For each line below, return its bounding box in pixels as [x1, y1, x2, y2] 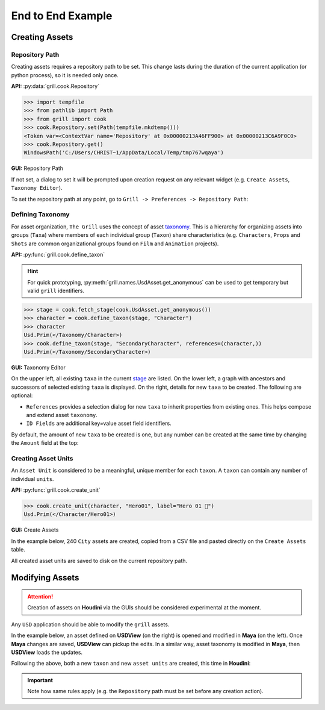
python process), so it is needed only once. [11, 71, 119, 78]
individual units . [11, 475, 54, 482]
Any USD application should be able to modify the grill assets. [11, 621, 170, 628]
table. [11, 546, 25, 553]
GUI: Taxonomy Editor [11, 363, 66, 371]
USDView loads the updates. [11, 649, 83, 656]
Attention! [27, 592, 54, 600]
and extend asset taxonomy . [26, 411, 97, 418]
